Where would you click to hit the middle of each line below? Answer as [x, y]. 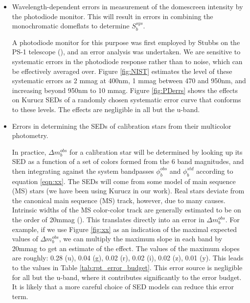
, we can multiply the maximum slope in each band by [141, 239]
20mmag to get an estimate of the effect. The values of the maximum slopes [126, 248]
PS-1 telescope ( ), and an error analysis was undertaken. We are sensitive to [126, 52]
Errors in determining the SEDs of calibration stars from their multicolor [122, 126]
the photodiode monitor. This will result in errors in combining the [113, 16]
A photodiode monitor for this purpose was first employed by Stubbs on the [126, 42]
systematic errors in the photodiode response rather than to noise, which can [127, 61]
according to [215, 171]
